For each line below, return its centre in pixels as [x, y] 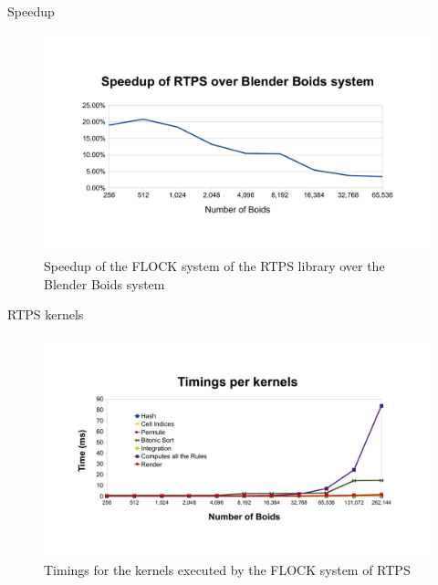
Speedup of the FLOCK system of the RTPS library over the [214, 266]
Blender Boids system [104, 283]
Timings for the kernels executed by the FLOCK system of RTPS [227, 569]
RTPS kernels [46, 314]
